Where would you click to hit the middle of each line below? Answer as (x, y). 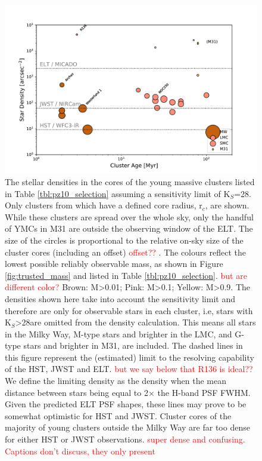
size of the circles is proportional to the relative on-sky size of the (124, 240)
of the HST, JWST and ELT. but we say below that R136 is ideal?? (129, 369)
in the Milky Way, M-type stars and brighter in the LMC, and (118, 334)
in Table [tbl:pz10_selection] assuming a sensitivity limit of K (118, 193)
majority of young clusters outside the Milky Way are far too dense (127, 427)
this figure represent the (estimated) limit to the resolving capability (130, 357)
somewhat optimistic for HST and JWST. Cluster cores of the (118, 415)
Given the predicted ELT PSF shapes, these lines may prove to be (126, 404)
